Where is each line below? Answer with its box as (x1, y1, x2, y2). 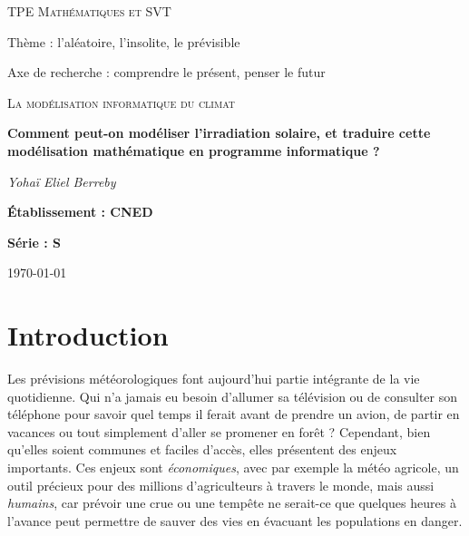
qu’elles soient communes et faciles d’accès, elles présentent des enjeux (7, 440, 397, 459)
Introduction (7, 317, 169, 354)
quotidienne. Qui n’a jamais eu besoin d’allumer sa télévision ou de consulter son (7, 386, 458, 405)
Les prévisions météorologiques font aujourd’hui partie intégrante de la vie (7, 369, 420, 388)
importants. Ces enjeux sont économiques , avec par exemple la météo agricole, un (7, 458, 459, 477)
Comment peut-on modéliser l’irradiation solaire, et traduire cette (7, 123, 431, 142)
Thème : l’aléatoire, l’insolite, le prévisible (7, 32, 240, 51)
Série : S (7, 232, 61, 251)
